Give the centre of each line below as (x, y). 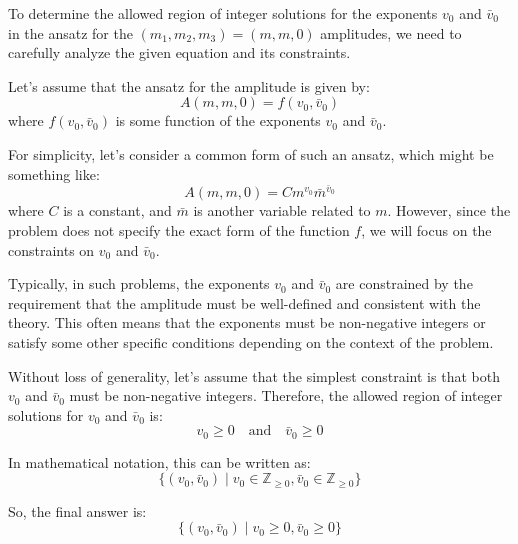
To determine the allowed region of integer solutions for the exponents (223, 13)
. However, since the (449, 210)
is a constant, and (117, 210)
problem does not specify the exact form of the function (179, 230)
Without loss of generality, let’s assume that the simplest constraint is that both (254, 375)
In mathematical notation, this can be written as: (159, 461)
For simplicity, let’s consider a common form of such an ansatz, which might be (251, 153)
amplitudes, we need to (391, 32)
